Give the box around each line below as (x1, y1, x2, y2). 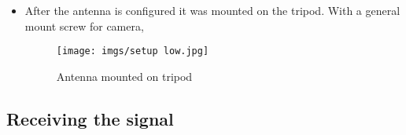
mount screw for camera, (24, 17, 144, 34)
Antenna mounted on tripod (56, 67, 193, 84)
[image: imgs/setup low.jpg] (56, 46, 209, 57)
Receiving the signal (6, 106, 174, 130)
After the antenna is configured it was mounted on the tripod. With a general (24, 2, 400, 18)
